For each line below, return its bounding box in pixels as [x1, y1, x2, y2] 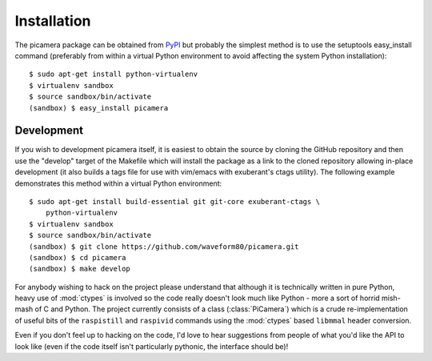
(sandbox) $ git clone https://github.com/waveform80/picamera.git [29, 242, 299, 251]
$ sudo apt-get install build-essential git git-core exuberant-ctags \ [29, 197, 320, 206]
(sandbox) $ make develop [29, 264, 131, 274]
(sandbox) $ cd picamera [29, 253, 126, 262]
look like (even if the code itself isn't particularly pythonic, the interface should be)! [14, 341, 289, 351]
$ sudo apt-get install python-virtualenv [29, 70, 198, 79]
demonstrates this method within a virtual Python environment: [14, 178, 222, 188]
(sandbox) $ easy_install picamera [29, 103, 169, 112]
